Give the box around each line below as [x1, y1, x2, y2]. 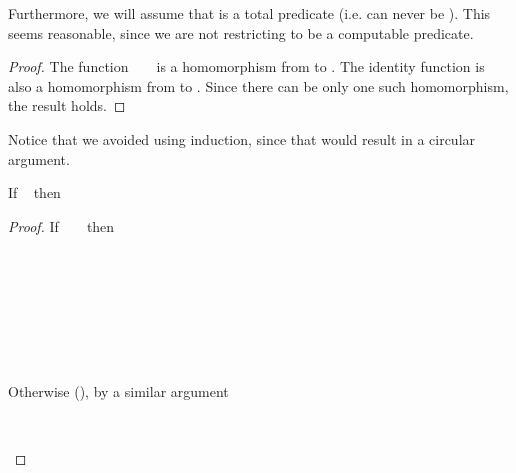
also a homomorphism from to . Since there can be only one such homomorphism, [8, 75, 509, 96]
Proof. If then [8, 215, 115, 236]
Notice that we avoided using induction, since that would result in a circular [8, 128, 476, 149]
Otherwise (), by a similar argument [8, 380, 229, 401]
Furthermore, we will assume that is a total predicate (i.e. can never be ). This [8, 3, 491, 23]
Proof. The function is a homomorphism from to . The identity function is [8, 56, 485, 77]
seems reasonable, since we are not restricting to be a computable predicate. [8, 22, 474, 43]
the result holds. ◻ [8, 95, 126, 116]
